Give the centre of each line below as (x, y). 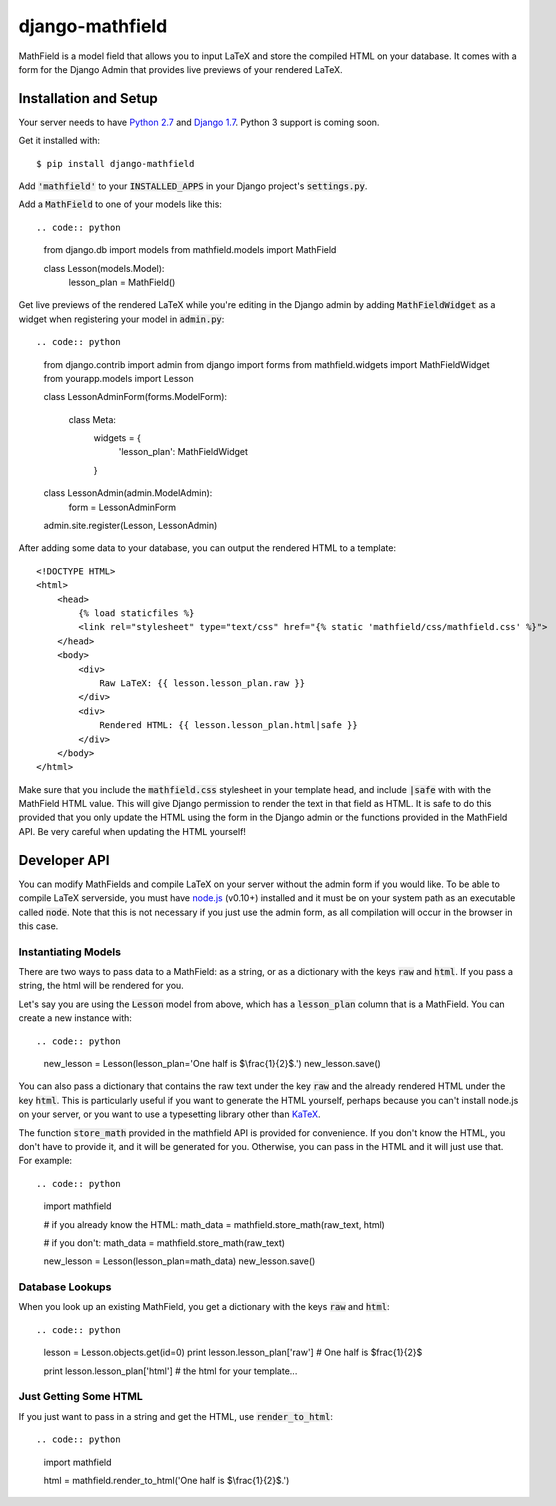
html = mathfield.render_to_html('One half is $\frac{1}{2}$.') (166, 1480)
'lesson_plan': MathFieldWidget (183, 452)
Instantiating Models (70, 952)
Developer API (64, 860)
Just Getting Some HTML (81, 1397)
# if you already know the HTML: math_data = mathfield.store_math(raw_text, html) (214, 1224)
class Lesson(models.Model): (104, 268)
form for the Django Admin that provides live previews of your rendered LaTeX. (181, 69)
